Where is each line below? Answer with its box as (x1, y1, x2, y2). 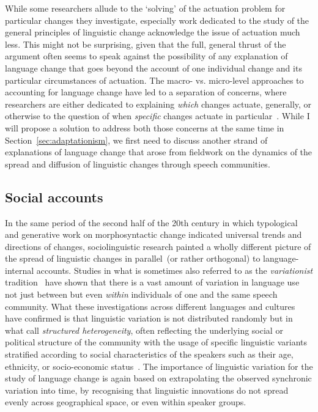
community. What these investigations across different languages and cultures (5, 300, 295, 312)
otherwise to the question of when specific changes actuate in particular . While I (5, 109, 310, 122)
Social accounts (5, 187, 103, 206)
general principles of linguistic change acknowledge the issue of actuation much (5, 26, 300, 39)
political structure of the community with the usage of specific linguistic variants (5, 336, 308, 348)
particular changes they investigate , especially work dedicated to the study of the (5, 13, 309, 26)
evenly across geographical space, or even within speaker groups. (5, 395, 246, 408)
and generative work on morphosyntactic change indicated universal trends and (5, 228, 302, 241)
